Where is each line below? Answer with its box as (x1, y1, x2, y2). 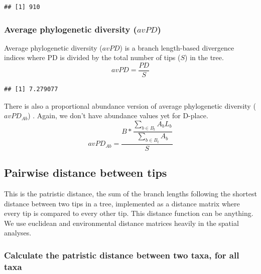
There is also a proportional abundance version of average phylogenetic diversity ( (4, 100, 256, 111)
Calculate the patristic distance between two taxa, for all (4, 248, 239, 261)
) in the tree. (185, 52, 224, 63)
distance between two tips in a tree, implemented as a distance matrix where (4, 198, 240, 208)
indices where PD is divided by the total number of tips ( (4, 52, 181, 63)
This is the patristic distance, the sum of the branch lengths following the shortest (4, 188, 257, 198)
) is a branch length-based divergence (119, 42, 234, 53)
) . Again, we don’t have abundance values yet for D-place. (28, 110, 208, 121)
